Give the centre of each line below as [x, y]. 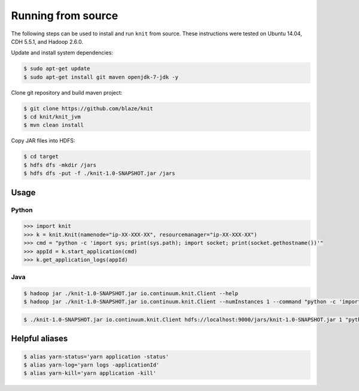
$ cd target [41, 157]
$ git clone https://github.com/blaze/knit [89, 108]
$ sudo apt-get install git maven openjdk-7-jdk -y [101, 77]
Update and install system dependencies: [62, 53]
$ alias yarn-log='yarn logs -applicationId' [92, 365]
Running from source [65, 16]
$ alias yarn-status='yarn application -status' [96, 357]
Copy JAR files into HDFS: [43, 141]
